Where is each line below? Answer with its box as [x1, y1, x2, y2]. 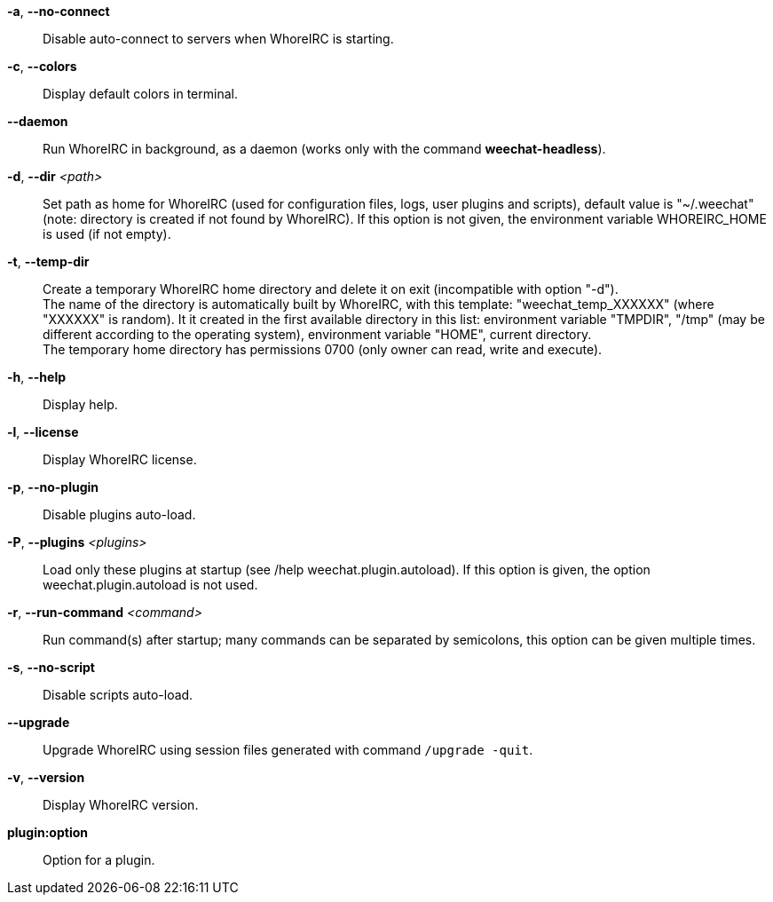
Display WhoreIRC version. [43, 797, 199, 812]
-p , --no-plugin [7, 479, 99, 495]
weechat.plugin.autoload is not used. [43, 577, 258, 592]
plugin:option [7, 825, 88, 840]
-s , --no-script [7, 660, 95, 675]
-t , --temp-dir [7, 254, 90, 269]
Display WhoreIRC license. [43, 452, 197, 467]
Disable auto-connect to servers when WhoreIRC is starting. [43, 31, 394, 46]
